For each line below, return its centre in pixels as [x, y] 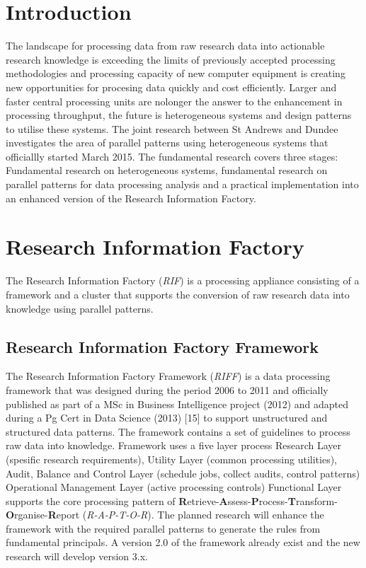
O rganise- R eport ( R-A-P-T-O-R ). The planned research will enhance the [165, 515]
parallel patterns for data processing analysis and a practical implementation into [182, 184]
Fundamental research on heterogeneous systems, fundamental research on [167, 170]
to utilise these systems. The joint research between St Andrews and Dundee [172, 128]
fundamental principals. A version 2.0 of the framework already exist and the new [183, 542]
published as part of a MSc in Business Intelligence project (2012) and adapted [177, 404]
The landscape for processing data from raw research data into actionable [165, 46]
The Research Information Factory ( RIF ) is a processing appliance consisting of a [183, 280]
